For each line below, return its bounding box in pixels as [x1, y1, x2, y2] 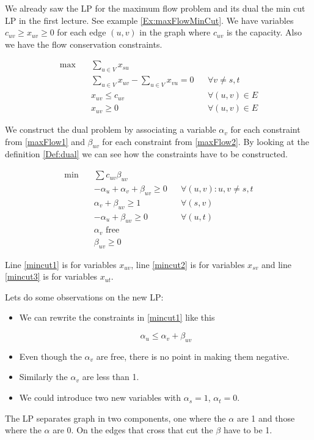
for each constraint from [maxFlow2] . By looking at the [102, 135, 309, 147]
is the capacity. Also [226, 26, 302, 39]
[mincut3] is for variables [5, 270, 98, 283]
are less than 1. [82, 370, 139, 383]
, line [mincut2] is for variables [131, 258, 245, 270]
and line [261, 258, 291, 270]
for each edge [57, 26, 106, 39]
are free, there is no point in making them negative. [96, 349, 290, 362]
